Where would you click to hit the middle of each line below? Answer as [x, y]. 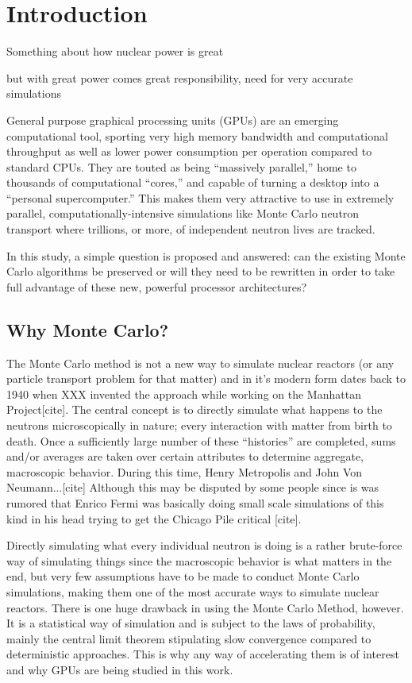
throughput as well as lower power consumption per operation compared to [189, 151]
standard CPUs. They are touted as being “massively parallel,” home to [181, 166]
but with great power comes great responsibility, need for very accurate [180, 77]
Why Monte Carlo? [88, 329]
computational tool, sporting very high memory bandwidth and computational [197, 135]
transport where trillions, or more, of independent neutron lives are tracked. [191, 229]
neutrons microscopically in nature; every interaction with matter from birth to [199, 425]
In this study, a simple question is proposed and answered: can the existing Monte [206, 255]
